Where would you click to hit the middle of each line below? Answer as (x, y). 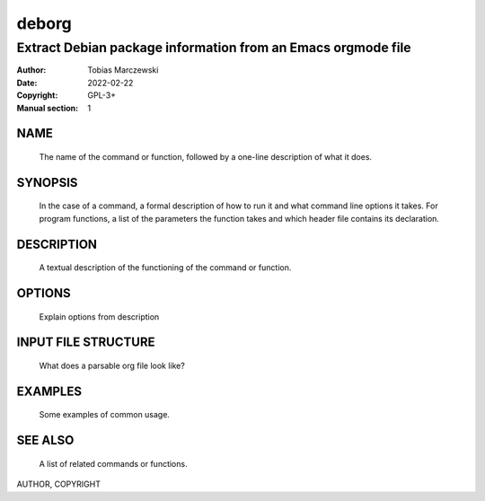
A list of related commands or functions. (113, 463)
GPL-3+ (102, 95)
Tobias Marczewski (123, 70)
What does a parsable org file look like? (112, 365)
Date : (27, 83)
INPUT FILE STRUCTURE (86, 343)
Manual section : (48, 108)
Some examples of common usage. (105, 415)
